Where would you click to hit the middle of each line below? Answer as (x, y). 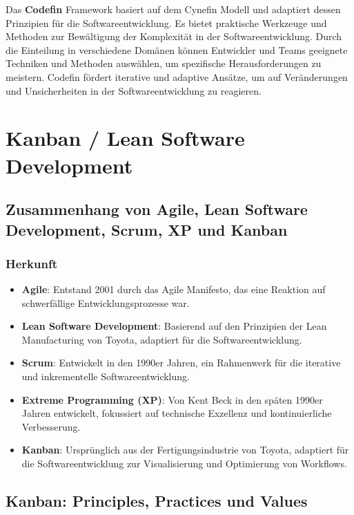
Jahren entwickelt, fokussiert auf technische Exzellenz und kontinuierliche (177, 413)
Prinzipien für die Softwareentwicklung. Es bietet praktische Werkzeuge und (166, 22)
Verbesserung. (51, 426)
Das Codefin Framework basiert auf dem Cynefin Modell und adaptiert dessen (173, 9)
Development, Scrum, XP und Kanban (147, 229)
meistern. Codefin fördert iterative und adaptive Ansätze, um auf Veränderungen (177, 76)
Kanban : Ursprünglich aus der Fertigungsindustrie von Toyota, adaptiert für (185, 450)
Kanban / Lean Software (125, 138)
